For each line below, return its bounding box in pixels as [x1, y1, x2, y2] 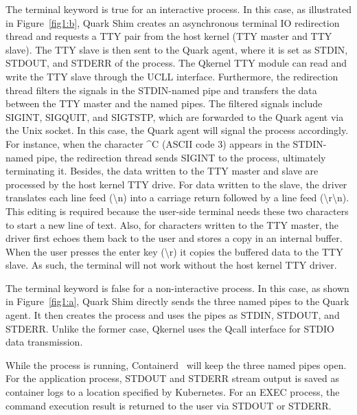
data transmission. [5, 335, 83, 349]
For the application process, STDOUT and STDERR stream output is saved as [5, 371, 339, 385]
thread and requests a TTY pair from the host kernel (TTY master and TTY [5, 29, 332, 43]
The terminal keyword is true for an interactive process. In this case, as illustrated [5, 2, 352, 16]
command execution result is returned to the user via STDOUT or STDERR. [5, 398, 332, 412]
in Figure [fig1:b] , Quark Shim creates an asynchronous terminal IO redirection [5, 15, 340, 30]
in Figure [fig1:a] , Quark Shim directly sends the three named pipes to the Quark [5, 294, 349, 309]
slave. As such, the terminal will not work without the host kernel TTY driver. [5, 258, 337, 272]
